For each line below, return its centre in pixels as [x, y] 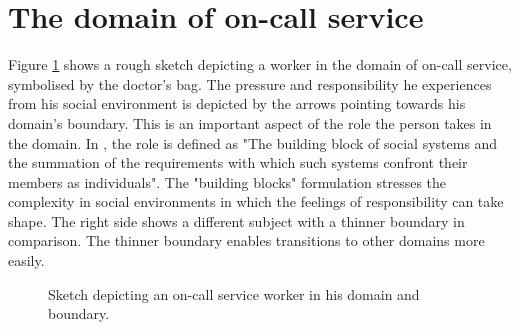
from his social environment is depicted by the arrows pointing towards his [237, 103]
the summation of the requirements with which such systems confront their [238, 162]
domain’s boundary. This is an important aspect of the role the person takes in [250, 122]
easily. [26, 260]
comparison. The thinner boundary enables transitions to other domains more [246, 240]
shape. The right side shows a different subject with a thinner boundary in [236, 220]
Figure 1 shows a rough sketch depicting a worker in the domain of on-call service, [260, 64]
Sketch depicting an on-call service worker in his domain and [234, 293]
